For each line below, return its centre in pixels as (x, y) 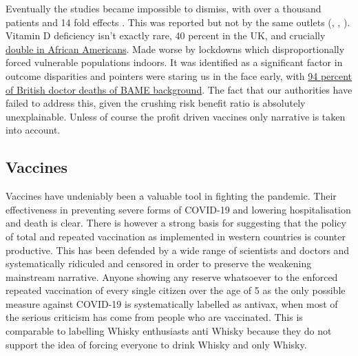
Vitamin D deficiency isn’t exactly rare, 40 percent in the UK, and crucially (166, 35)
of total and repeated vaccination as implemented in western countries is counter (176, 236)
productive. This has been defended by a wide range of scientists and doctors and (178, 250)
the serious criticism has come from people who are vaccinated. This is (154, 317)
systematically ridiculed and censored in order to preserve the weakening (159, 263)
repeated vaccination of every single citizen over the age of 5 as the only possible (176, 290)
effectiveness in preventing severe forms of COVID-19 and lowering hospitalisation (178, 209)
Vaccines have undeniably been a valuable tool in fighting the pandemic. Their (171, 196)
